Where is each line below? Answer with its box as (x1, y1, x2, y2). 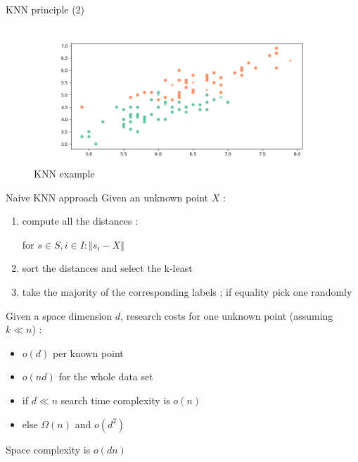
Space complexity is (6, 442, 91, 456)
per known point (53, 345, 124, 360)
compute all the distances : (22, 213, 139, 228)
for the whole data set (58, 369, 153, 384)
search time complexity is (60, 393, 170, 408)
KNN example (34, 166, 95, 181)
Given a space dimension (6, 308, 113, 323)
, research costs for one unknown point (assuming (120, 308, 333, 323)
